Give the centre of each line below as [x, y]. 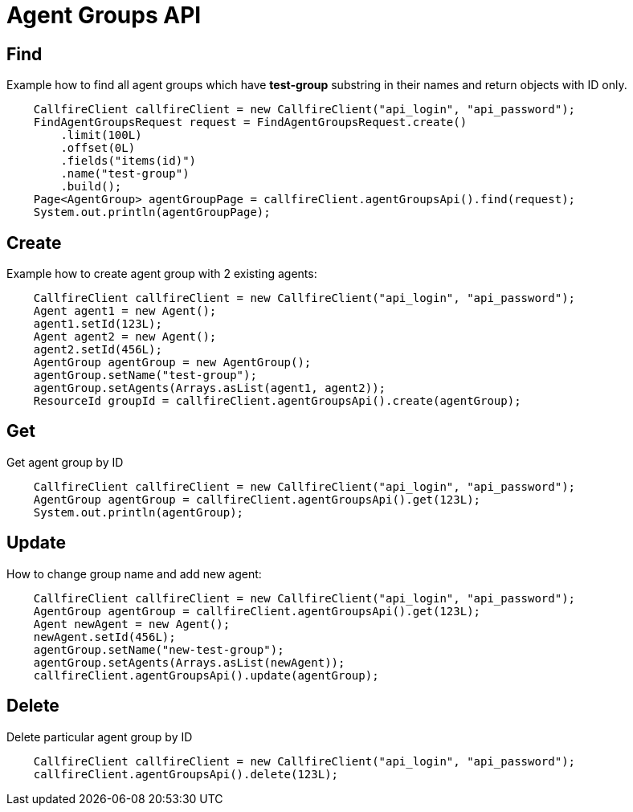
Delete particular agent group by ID [100, 737]
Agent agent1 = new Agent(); [125, 311]
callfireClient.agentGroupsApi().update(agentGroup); [206, 675]
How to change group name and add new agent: [134, 573]
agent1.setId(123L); [98, 324]
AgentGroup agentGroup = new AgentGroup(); [172, 363]
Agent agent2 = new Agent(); [125, 337]
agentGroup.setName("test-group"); [145, 375]
